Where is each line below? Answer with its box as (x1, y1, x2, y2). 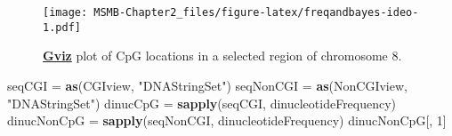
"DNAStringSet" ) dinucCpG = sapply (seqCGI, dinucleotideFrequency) (7, 93, 397, 112)
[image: (43, 6, 88, 19)
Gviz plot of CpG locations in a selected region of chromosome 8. (43, 46, 402, 65)
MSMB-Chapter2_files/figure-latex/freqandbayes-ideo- (93, 6, 419, 19)
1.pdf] (43, 20, 81, 34)
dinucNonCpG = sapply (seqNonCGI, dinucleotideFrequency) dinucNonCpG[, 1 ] (7, 111, 447, 130)
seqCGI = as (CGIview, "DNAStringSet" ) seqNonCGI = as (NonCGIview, (7, 76, 408, 94)
